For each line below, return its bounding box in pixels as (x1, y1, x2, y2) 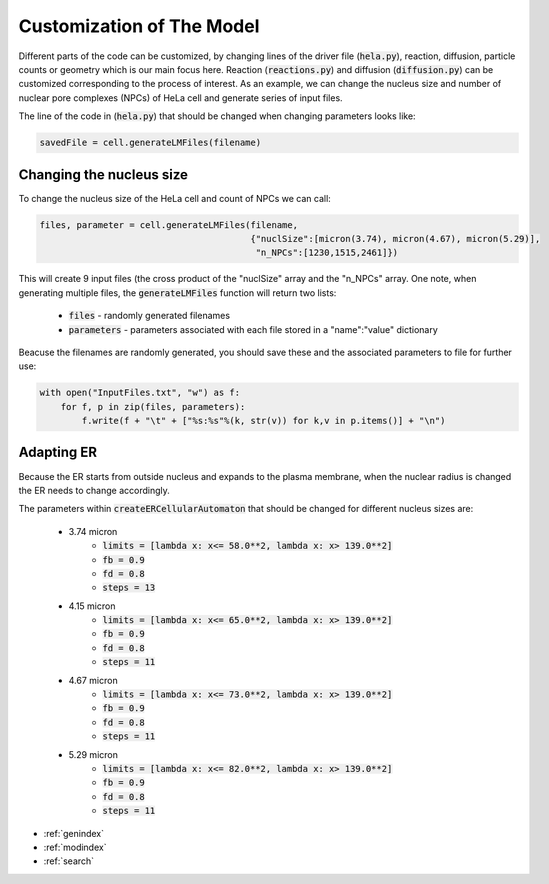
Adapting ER (18, 444, 98, 461)
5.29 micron (68, 748, 119, 760)
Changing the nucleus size (18, 166, 189, 183)
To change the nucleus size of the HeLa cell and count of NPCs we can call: (18, 192, 332, 204)
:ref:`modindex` (43, 841, 107, 853)
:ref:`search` (43, 855, 95, 867)
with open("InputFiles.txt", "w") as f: (39, 387, 240, 399)
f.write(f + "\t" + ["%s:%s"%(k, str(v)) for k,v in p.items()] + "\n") (81, 415, 446, 427)
